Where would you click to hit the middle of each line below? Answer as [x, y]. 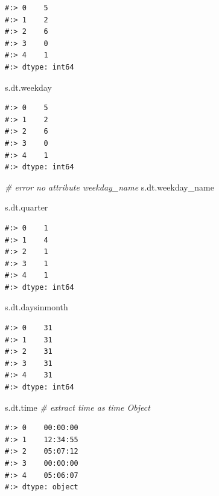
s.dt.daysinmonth [36, 307]
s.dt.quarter [27, 207]
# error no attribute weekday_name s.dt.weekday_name [109, 187]
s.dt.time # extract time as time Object [78, 407]
